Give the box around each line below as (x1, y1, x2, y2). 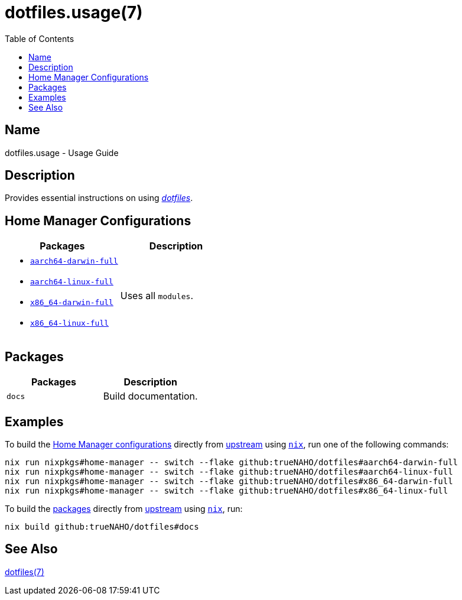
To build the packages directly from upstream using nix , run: (5, 503, 243, 514)
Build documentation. (103, 390, 198, 403)
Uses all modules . (120, 290, 193, 302)
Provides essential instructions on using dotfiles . (5, 193, 193, 203)
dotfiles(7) (5, 566, 44, 577)
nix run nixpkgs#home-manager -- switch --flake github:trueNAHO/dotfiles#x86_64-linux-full (5, 485, 448, 495)
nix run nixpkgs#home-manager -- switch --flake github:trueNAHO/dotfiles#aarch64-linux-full (5, 466, 453, 476)
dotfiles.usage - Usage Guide (5, 147, 119, 158)
